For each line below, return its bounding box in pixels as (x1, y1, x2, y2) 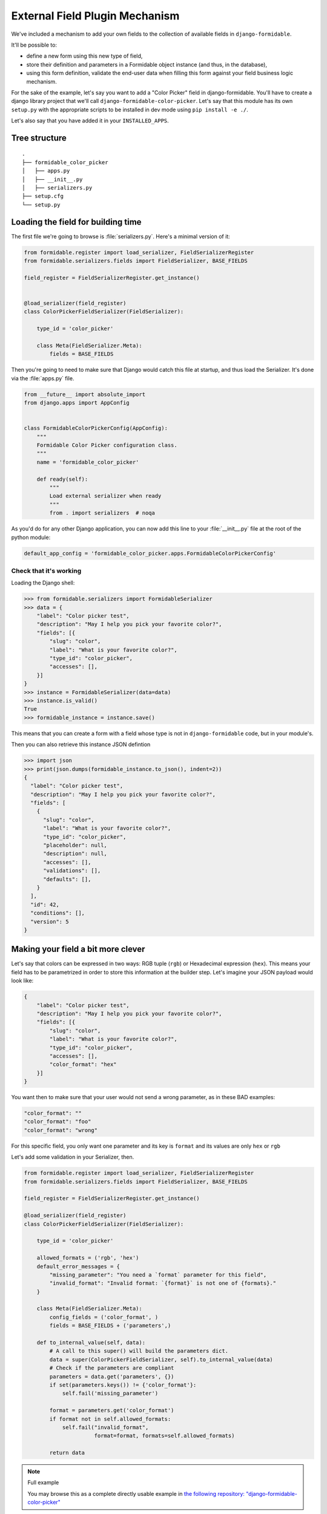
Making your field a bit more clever (11, 944, 145, 954)
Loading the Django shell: (11, 579, 75, 587)
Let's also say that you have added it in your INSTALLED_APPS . (11, 117, 169, 124)
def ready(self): (36, 475, 88, 483)
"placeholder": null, (43, 842, 107, 849)
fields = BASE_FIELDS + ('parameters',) (49, 1322, 171, 1329)
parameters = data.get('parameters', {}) (49, 1373, 174, 1380)
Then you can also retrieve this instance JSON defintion (11, 741, 151, 748)
